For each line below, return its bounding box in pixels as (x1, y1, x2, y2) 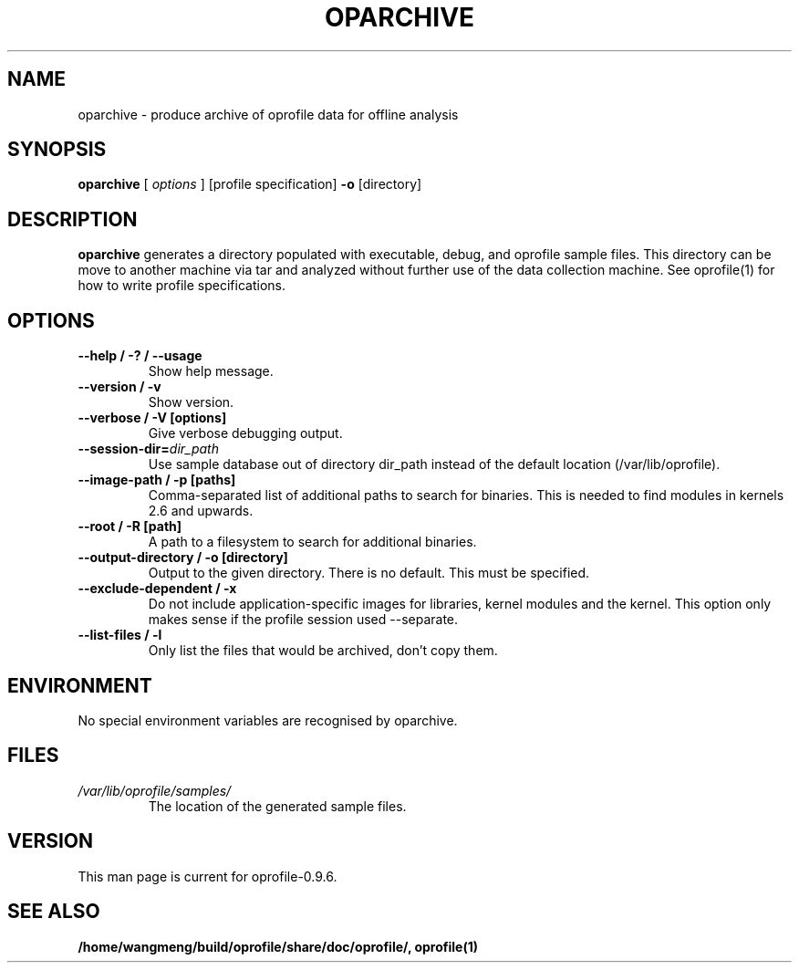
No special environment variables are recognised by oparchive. (78, 712, 458, 728)
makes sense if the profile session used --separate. (148, 611, 459, 628)
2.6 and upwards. (148, 503, 254, 519)
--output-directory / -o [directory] (78, 549, 288, 566)
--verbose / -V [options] (78, 410, 227, 426)
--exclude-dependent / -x (78, 580, 237, 597)
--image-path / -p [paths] (78, 472, 236, 488)
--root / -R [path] (78, 518, 182, 535)
